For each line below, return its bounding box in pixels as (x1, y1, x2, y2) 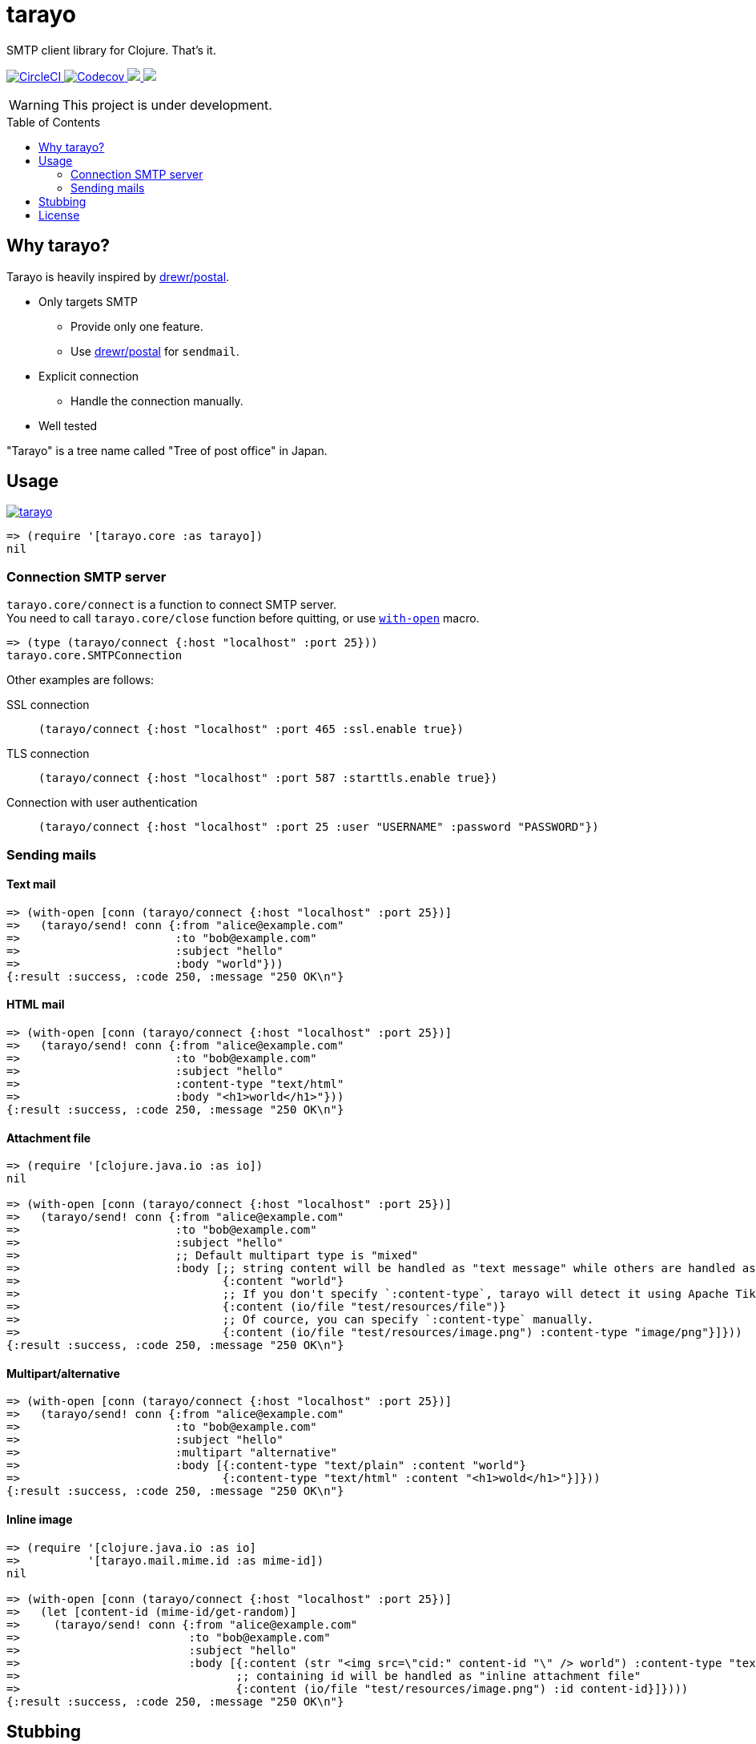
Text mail (6, 877, 56, 892)
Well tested (38, 418, 98, 433)
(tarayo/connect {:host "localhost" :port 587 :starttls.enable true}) (38, 771, 498, 785)
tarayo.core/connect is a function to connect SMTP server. (6, 598, 337, 612)
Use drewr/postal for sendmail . (70, 344, 239, 358)
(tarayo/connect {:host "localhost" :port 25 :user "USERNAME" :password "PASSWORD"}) (38, 820, 599, 834)
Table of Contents (6, 115, 101, 129)
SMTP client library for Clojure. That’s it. (6, 42, 216, 57)
